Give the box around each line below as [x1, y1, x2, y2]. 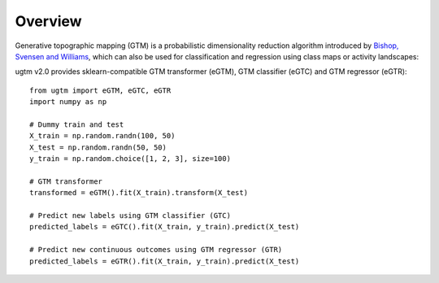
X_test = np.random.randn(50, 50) [29, 142, 167, 152]
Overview [15, 12, 82, 30]
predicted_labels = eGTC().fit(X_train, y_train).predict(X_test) [29, 222, 300, 232]
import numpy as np [29, 98, 107, 107]
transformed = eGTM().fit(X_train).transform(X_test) [29, 188, 248, 198]
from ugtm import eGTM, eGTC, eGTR [29, 85, 172, 95]
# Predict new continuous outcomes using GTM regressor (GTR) [29, 245, 283, 255]
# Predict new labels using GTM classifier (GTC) [29, 211, 232, 220]
